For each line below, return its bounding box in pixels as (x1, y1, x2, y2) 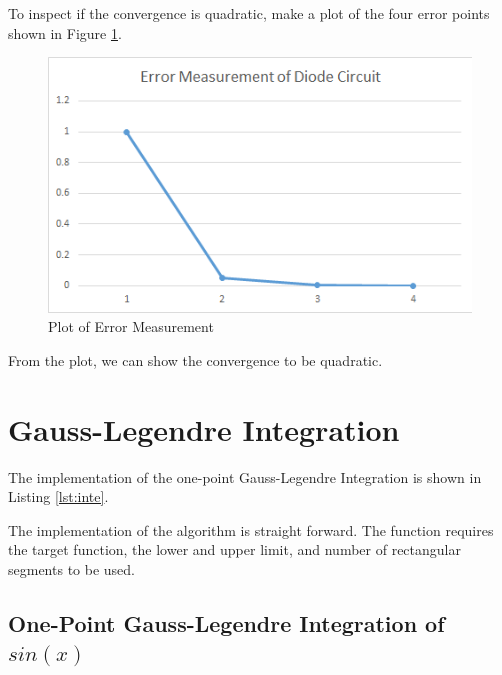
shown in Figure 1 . (8, 22, 122, 43)
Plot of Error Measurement (48, 316, 214, 337)
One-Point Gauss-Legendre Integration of (8, 607, 445, 638)
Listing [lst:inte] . (8, 486, 109, 507)
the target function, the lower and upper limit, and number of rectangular (8, 539, 461, 560)
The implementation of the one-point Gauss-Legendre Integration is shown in (8, 466, 482, 487)
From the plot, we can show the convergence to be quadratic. (8, 349, 383, 370)
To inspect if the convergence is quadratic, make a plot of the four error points (8, 3, 490, 23)
